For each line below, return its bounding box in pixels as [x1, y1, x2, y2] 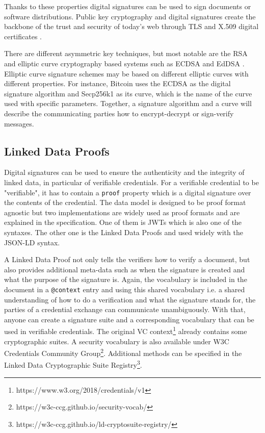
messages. [4, 118, 34, 129]
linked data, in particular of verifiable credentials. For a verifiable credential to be [4, 176, 259, 187]
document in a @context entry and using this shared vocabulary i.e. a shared [4, 284, 245, 294]
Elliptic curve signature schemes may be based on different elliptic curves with [4, 68, 249, 79]
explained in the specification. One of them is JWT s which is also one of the [4, 217, 242, 227]
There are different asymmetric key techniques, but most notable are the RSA [4, 48, 248, 59]
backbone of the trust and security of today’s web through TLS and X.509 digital [4, 21, 259, 32]
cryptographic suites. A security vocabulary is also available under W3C [4, 336, 229, 346]
